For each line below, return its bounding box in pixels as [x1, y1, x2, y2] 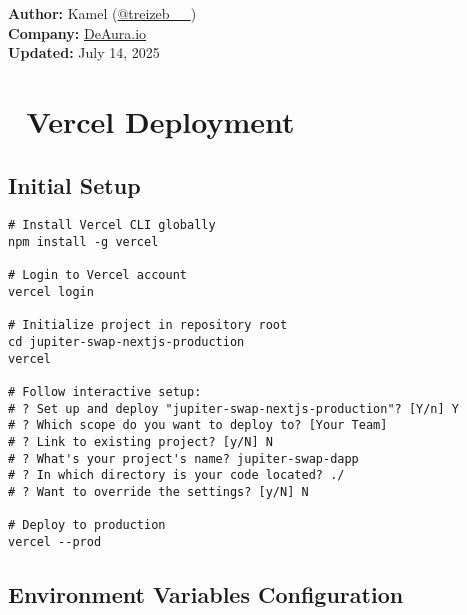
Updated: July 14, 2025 [8, 42, 160, 63]
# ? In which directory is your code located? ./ [8, 468, 345, 483]
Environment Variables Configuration [8, 578, 404, 609]
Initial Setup [8, 169, 141, 200]
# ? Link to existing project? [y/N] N [8, 434, 273, 449]
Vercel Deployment [26, 100, 295, 141]
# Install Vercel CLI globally [8, 218, 216, 233]
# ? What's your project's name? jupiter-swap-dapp [8, 451, 359, 466]
